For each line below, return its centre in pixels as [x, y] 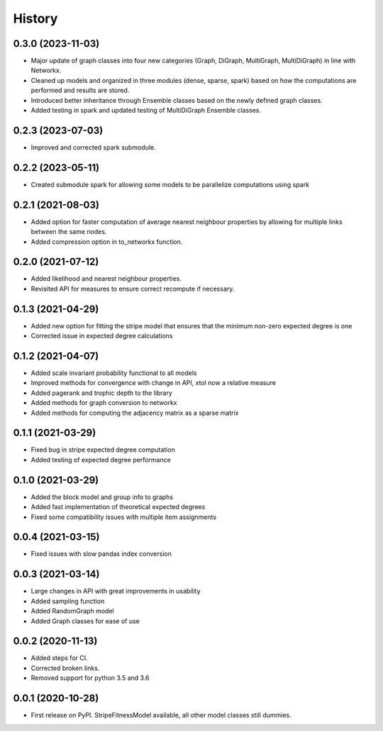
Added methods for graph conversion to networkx [104, 403]
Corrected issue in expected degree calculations [102, 336]
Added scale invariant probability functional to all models [114, 373]
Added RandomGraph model [72, 611]
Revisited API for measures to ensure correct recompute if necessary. [133, 289]
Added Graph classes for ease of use [85, 621]
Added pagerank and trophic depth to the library [102, 393]
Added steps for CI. [59, 658]
